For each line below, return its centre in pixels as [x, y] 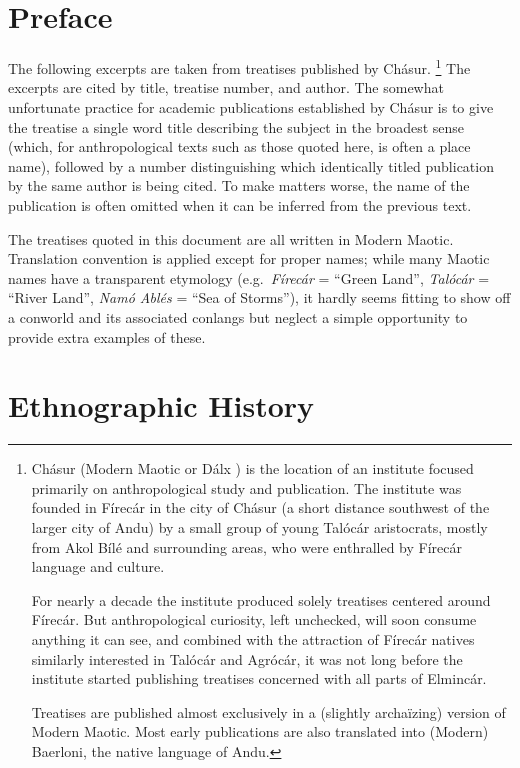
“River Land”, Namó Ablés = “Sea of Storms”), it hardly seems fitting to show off [259, 297]
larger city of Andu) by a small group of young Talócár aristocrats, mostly [259, 527]
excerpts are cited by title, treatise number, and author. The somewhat [226, 87]
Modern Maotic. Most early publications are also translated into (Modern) [260, 731]
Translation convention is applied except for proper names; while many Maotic [249, 258]
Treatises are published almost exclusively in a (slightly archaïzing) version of [268, 711]
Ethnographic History [161, 405]
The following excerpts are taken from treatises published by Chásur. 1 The [239, 66]
